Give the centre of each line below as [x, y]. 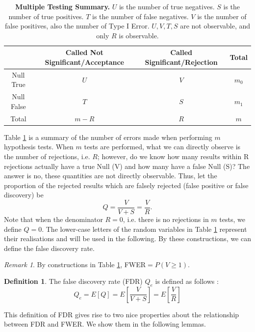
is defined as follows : [187, 281]
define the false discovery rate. [49, 248]
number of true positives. [46, 16]
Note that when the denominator [53, 219]
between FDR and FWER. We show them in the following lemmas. [105, 324]
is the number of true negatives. [167, 6]
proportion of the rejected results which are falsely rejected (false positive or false [126, 185]
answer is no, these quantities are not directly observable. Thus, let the [111, 176]
